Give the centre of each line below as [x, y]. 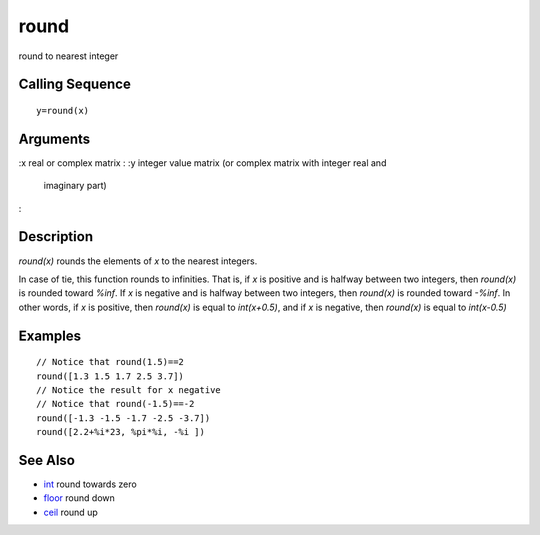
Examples [50, 335]
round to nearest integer [68, 56]
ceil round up [71, 512]
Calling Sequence [75, 84]
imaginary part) [75, 186]
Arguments [54, 138]
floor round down [79, 498]
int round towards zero [90, 484]
